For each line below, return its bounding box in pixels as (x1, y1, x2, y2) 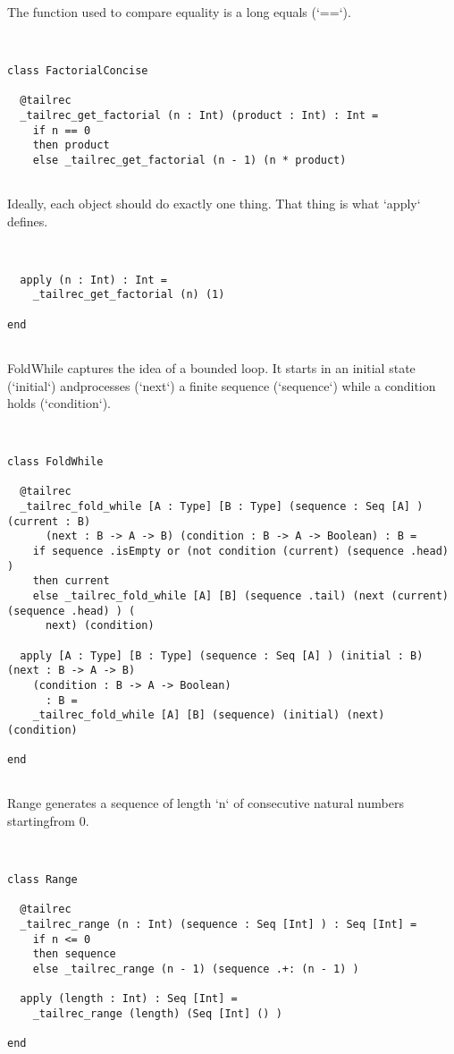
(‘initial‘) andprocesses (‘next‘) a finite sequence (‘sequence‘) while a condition (7, 376, 436, 395)
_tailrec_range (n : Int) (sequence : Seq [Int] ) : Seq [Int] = (20, 917, 417, 931)
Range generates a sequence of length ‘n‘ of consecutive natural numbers (7, 794, 404, 812)
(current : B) (7, 514, 91, 528)
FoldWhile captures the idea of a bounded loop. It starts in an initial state (7, 358, 416, 377)
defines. (7, 211, 48, 230)
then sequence (32, 948, 116, 961)
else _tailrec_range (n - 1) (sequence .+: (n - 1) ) (32, 962, 359, 975)
